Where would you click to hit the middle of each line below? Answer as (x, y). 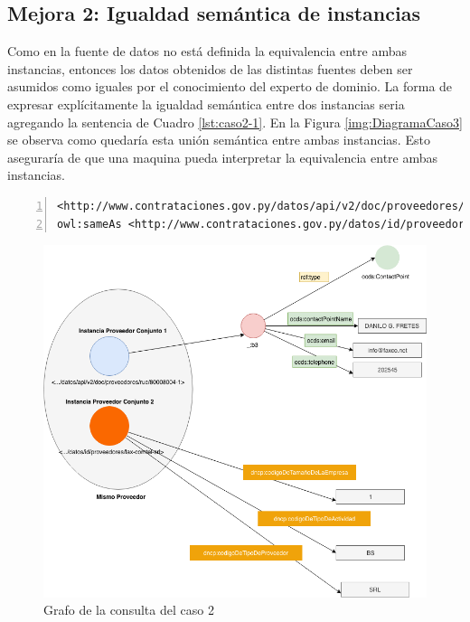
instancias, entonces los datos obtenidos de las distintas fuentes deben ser (210, 68)
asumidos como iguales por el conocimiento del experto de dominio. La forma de (230, 86)
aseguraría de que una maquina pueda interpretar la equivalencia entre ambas (223, 157)
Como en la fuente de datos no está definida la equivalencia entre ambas (207, 51)
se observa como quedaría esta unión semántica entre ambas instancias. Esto (219, 140)
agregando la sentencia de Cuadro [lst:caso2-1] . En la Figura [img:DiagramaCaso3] (235, 122)
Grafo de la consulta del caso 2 (129, 610)
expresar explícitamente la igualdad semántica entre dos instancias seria (206, 104)
